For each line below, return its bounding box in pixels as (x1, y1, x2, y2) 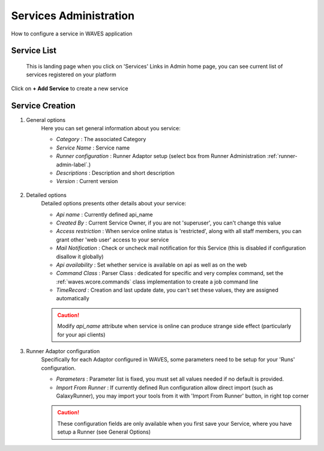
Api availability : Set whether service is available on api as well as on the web (56, 261, 247, 268)
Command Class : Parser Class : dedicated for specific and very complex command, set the (56, 270, 284, 277)
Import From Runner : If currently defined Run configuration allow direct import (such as (56, 384, 273, 391)
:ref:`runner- (267, 153, 298, 160)
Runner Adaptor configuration (26, 348, 100, 355)
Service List (11, 46, 57, 56)
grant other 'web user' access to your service (56, 236, 169, 243)
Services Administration (11, 9, 135, 22)
